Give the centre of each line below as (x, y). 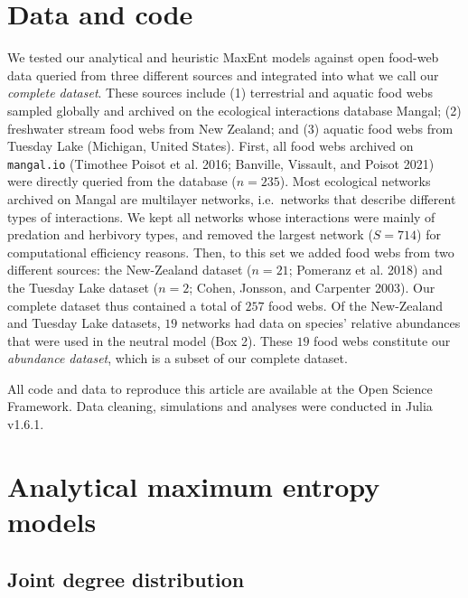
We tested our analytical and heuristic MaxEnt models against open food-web (223, 57)
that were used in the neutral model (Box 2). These (150, 340)
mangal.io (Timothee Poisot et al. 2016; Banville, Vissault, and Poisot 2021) (221, 163)
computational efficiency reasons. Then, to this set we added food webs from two (231, 252)
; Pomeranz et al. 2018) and (365, 270)
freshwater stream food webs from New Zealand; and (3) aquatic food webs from (230, 128)
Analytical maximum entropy (194, 486)
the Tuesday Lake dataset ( (83, 287)
